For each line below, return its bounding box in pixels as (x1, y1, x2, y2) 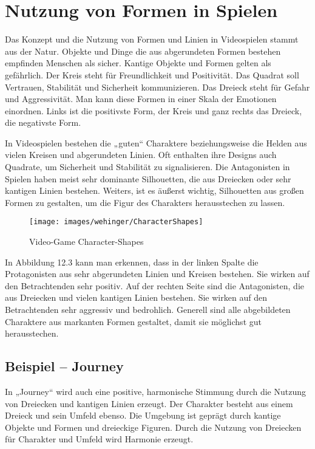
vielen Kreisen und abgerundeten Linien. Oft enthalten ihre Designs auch (5, 148, 277, 161)
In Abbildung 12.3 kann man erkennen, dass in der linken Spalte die (5, 255, 259, 268)
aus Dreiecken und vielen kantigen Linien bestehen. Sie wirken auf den (5, 291, 267, 304)
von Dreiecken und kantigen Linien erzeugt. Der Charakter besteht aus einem (5, 397, 293, 410)
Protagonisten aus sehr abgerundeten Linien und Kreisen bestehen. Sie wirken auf (5, 267, 310, 280)
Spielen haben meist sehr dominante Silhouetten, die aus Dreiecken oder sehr (5, 172, 291, 185)
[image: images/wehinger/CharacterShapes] (29, 218, 203, 227)
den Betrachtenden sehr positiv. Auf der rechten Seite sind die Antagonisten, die (5, 279, 304, 292)
